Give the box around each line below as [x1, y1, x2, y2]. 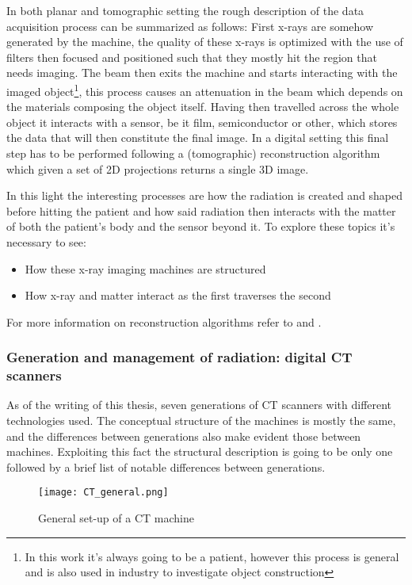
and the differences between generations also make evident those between [6, 427, 361, 444]
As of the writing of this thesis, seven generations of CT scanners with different [6, 396, 392, 413]
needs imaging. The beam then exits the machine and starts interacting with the [6, 64, 398, 81]
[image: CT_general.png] [38, 487, 169, 499]
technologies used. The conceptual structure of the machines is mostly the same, [6, 412, 396, 429]
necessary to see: [6, 233, 86, 250]
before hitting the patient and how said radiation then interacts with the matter [6, 202, 396, 219]
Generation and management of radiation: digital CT [6, 347, 353, 367]
